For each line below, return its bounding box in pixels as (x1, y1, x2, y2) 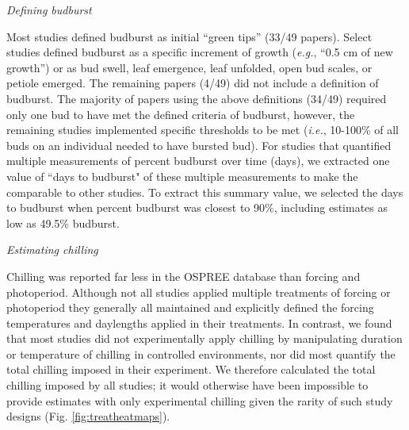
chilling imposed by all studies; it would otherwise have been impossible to (6, 377, 369, 394)
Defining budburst (6, 2, 92, 17)
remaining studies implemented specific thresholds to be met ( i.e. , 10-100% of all (6, 121, 399, 138)
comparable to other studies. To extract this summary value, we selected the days (6, 183, 403, 200)
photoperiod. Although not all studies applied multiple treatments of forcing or (6, 283, 391, 300)
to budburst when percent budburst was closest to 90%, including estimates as (6, 199, 388, 216)
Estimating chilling (6, 241, 98, 258)
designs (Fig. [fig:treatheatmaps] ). (6, 408, 170, 424)
